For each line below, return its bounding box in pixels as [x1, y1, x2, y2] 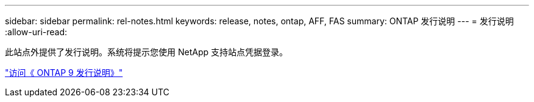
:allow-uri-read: [5, 27, 68, 37]
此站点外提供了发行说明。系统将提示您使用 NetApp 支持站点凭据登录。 [5, 47, 288, 57]
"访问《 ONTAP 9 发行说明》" [5, 67, 123, 78]
